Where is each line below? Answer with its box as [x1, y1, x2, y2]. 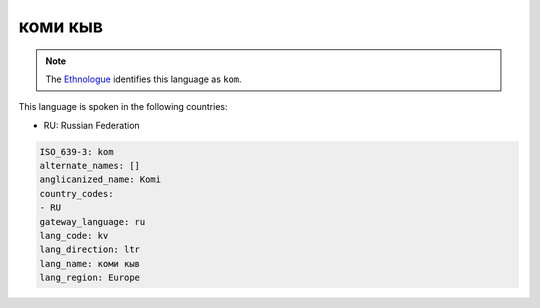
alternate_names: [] [39, 160, 140, 172]
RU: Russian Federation [43, 119, 140, 131]
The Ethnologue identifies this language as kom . [45, 73, 242, 85]
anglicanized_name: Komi [39, 174, 162, 185]
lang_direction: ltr [39, 244, 140, 255]
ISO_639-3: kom [39, 146, 114, 157]
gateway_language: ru [39, 216, 146, 227]
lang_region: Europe [39, 272, 140, 284]
